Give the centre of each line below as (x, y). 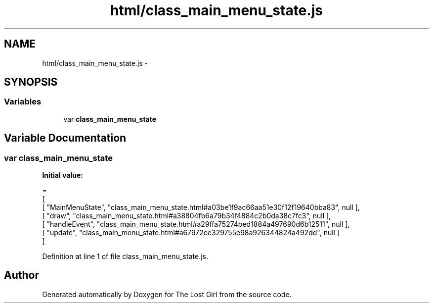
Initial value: (63, 175)
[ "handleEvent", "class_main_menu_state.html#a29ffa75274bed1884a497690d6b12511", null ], (196, 224)
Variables (23, 102)
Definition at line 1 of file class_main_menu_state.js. (125, 256)
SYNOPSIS (31, 82)
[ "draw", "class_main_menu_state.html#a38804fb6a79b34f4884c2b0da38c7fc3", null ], (187, 216)
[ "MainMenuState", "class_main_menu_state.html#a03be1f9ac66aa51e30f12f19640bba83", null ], (201, 207)
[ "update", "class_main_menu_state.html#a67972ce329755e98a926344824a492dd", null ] (191, 233)
